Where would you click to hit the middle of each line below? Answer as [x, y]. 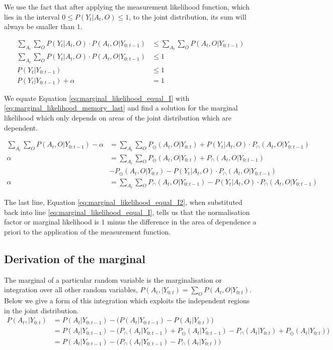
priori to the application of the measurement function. [88, 231]
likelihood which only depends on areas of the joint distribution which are [118, 117]
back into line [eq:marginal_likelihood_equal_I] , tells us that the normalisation [127, 212]
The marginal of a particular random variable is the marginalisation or [113, 279]
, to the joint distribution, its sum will [188, 16]
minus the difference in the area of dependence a [182, 222]
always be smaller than [39, 26]
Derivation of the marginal [75, 258]
